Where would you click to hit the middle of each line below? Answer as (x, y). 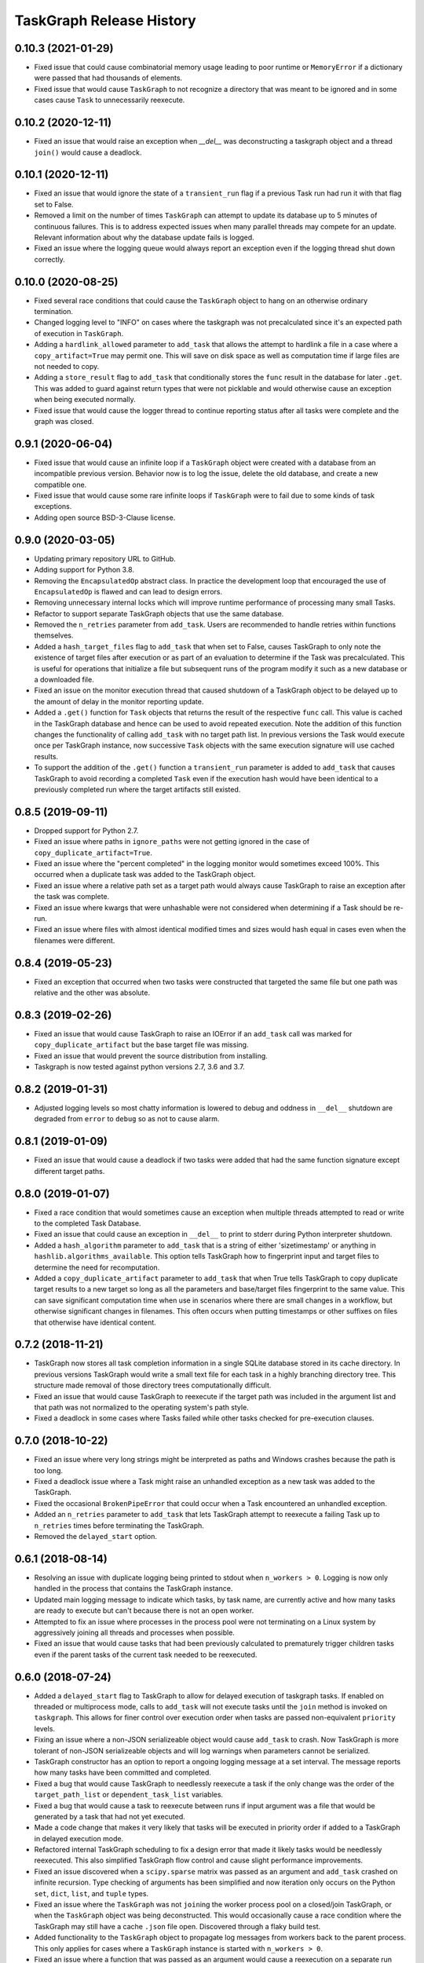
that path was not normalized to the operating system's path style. (141, 1407)
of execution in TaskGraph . (79, 333)
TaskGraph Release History (105, 20)
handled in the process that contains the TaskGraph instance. (133, 1588)
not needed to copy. (67, 367)
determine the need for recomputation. (97, 1267)
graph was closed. (64, 421)
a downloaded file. (64, 680)
